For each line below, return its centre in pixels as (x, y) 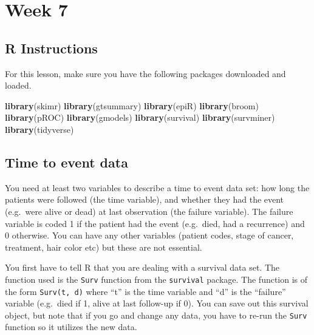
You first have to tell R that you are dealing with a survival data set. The (142, 267)
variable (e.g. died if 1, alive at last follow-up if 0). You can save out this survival (157, 303)
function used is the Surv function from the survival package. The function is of (156, 279)
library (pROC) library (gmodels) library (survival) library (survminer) (140, 117)
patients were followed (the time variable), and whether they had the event (145, 199)
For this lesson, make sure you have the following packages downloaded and (145, 73)
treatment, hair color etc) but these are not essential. (104, 247)
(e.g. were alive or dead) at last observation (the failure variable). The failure (149, 211)
